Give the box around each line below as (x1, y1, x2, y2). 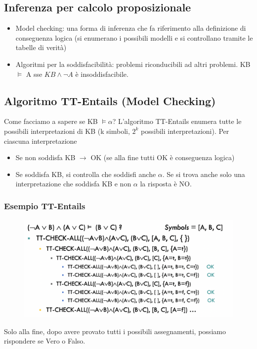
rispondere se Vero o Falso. (4, 336, 86, 346)
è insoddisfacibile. (75, 68, 128, 79)
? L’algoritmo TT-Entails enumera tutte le (112, 116, 242, 126)
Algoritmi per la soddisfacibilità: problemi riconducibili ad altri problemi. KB (15, 58, 251, 69)
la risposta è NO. (140, 178, 192, 189)
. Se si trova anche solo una (162, 169, 245, 179)
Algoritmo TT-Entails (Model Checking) (4, 93, 216, 108)
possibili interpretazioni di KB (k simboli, (4, 125, 130, 136)
